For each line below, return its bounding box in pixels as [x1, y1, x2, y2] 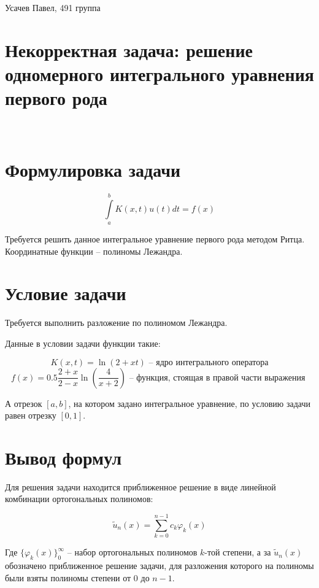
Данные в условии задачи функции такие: [5, 336, 161, 349]
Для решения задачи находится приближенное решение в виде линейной [5, 480, 276, 493]
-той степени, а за [204, 546, 271, 559]
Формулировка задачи [5, 157, 181, 182]
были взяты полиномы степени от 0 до [5, 571, 150, 584]
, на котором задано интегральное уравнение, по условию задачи [68, 397, 310, 409]
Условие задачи [5, 280, 126, 306]
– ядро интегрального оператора [148, 358, 269, 367]
